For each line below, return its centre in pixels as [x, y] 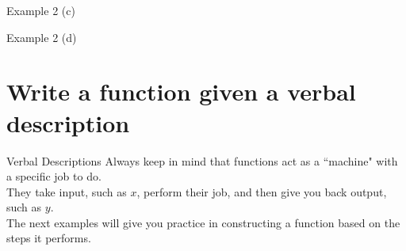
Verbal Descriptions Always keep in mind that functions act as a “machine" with [202, 160]
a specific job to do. [54, 176]
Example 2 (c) [41, 10]
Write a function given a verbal [181, 91]
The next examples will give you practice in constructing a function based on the [203, 222]
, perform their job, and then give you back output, [262, 191]
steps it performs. [49, 238]
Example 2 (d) [42, 37]
